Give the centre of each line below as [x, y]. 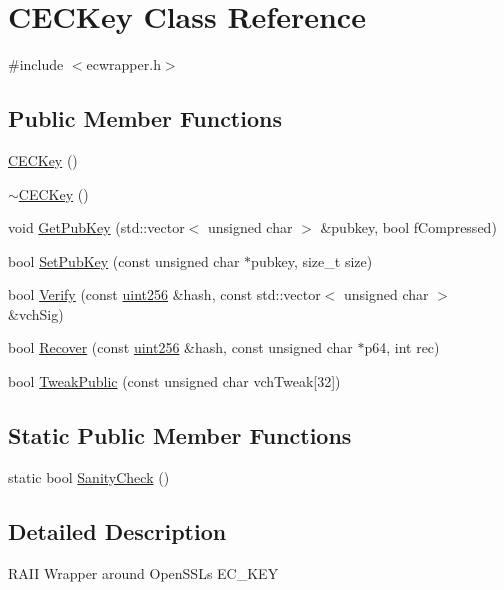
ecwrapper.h [123, 64]
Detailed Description [117, 530]
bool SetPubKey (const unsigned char [124, 260]
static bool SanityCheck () [89, 476]
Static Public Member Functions [180, 435]
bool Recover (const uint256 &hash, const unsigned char [180, 347]
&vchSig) [36, 313]
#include [36, 64]
